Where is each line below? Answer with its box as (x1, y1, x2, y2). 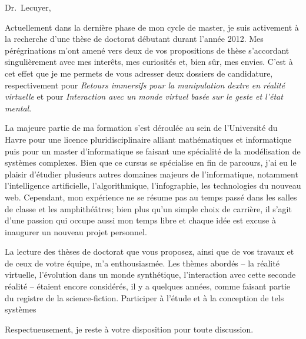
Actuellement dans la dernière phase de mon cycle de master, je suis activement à (5, 21, 299, 33)
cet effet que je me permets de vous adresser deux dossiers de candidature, (5, 67, 273, 79)
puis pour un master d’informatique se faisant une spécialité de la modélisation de (5, 144, 301, 157)
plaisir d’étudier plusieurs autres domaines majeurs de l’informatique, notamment (5, 167, 298, 180)
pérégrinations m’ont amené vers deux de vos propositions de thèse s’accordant (5, 44, 290, 56)
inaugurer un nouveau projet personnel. (5, 225, 147, 238)
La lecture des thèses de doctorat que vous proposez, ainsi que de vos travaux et (5, 245, 294, 258)
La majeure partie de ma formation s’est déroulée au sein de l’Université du (5, 121, 278, 134)
